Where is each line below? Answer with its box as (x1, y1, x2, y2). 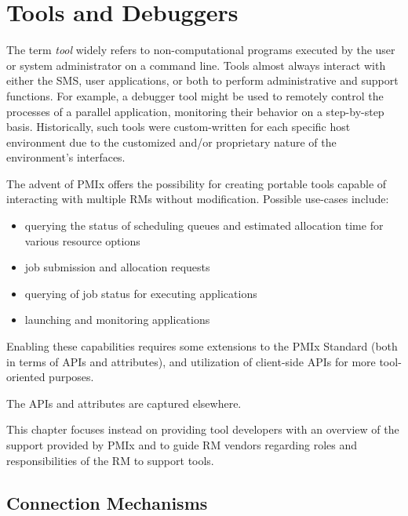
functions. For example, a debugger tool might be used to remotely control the (6, 87, 384, 104)
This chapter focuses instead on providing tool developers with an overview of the (6, 421, 399, 438)
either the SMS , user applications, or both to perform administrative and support (6, 72, 399, 89)
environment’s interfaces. (6, 149, 126, 165)
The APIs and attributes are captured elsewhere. (6, 394, 242, 411)
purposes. (49, 369, 94, 385)
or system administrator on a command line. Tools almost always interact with (6, 56, 386, 73)
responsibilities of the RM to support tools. (6, 452, 214, 468)
